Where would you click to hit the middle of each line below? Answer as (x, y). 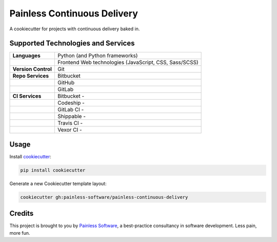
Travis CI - (70, 123)
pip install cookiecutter (53, 170)
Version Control (32, 69)
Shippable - (72, 117)
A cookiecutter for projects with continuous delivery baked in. (75, 29)
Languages (26, 55)
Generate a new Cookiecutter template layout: (58, 183)
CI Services (27, 96)
